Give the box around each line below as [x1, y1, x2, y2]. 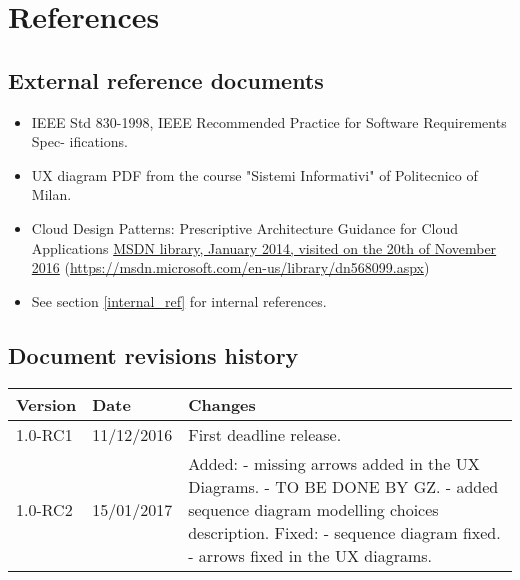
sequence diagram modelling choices [188, 497, 439, 521]
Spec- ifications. [31, 131, 128, 152]
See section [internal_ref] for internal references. [31, 290, 327, 311]
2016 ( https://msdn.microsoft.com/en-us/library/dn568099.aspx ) [31, 257, 430, 278]
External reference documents [8, 64, 324, 95]
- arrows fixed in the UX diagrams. [188, 543, 433, 567]
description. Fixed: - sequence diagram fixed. [188, 520, 501, 544]
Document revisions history [8, 339, 299, 370]
